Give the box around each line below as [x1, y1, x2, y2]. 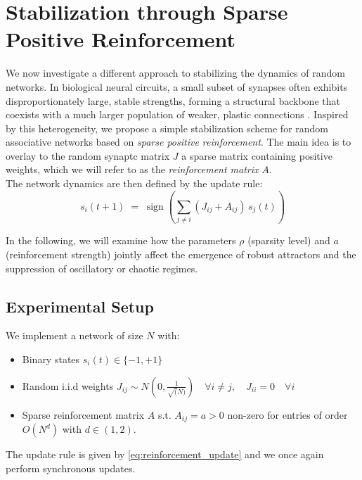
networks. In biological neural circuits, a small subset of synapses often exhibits [6, 79, 348, 94]
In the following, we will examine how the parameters [6, 233, 236, 248]
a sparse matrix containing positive [181, 148, 332, 163]
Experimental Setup [6, 295, 154, 317]
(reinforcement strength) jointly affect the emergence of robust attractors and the [6, 246, 356, 261]
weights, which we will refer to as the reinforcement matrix [6, 162, 259, 177]
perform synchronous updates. [6, 460, 136, 475]
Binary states [22, 351, 80, 366]
